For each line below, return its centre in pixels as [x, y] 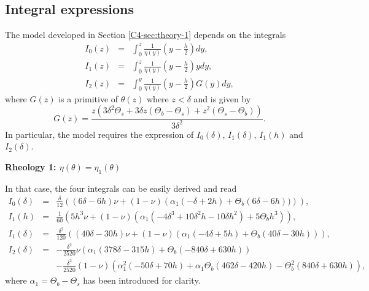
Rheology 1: [31, 166]
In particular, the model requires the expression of [99, 134]
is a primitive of [88, 98]
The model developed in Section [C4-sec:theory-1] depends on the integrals [146, 35]
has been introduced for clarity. [142, 280]
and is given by [222, 98]
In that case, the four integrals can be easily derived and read [121, 188]
